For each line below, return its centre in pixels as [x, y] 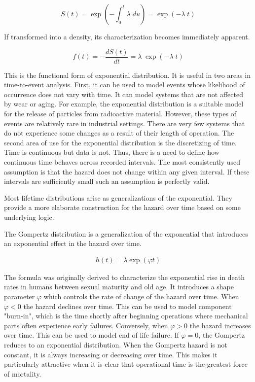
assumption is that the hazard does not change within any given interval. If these [127, 171]
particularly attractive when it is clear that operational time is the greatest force [126, 364]
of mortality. [23, 373]
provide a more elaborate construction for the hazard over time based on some [122, 207]
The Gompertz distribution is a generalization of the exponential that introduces [126, 233]
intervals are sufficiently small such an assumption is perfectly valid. [107, 181]
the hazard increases [220, 325]
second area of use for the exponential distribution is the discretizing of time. [120, 142]
